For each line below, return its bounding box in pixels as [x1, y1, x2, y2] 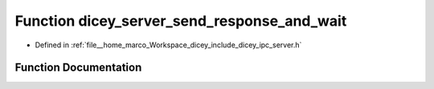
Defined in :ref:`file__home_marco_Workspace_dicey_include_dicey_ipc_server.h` [35, 40, 302, 50]
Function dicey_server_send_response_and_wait [14, 12, 347, 30]
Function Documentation [14, 61, 142, 75]
